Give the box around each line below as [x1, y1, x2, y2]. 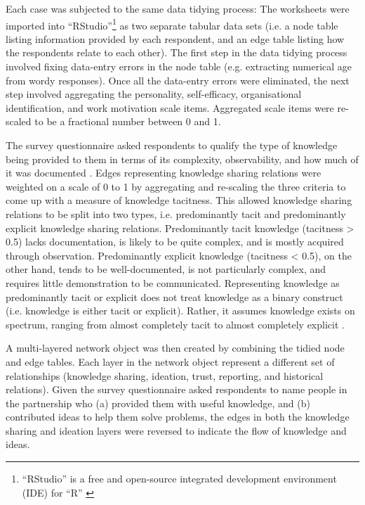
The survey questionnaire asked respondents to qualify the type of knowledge [6, 138, 338, 152]
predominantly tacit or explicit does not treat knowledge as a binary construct [6, 289, 343, 304]
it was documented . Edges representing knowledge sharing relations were [6, 165, 321, 180]
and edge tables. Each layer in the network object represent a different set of [6, 354, 335, 369]
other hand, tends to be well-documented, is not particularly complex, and [6, 262, 326, 276]
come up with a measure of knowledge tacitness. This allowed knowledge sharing [6, 193, 352, 207]
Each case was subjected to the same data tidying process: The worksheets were [6, 1, 350, 15]
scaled [6, 114, 32, 129]
